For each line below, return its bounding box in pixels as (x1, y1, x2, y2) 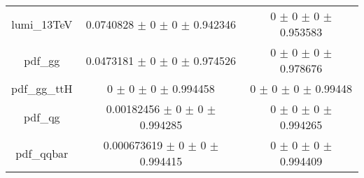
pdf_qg (24, 108, 60, 125)
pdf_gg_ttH (11, 80, 73, 96)
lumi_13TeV (11, 15, 73, 32)
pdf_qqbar (15, 144, 69, 161)
